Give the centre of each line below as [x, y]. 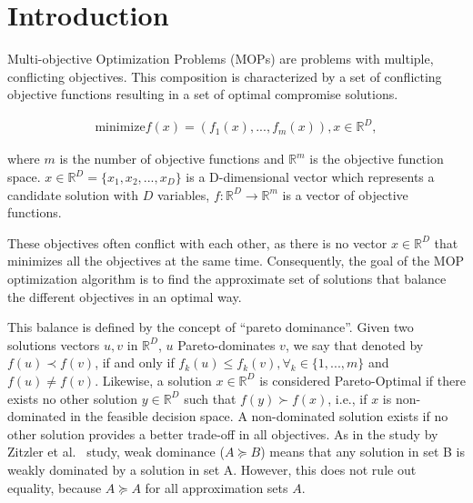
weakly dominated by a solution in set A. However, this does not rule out [212, 469]
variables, [183, 194]
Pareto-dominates [226, 344]
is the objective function [377, 159]
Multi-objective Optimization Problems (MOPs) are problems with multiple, [221, 59]
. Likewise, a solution [153, 380]
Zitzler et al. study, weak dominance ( [116, 452]
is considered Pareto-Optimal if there [362, 380]
